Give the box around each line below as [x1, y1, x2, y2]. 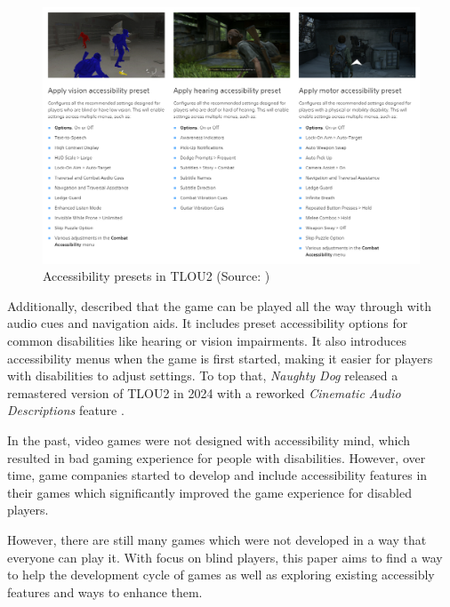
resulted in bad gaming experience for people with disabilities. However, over [7, 448, 426, 467]
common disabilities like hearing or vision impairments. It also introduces [7, 331, 407, 349]
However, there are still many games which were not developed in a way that [7, 530, 427, 548]
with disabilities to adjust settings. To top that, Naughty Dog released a [7, 366, 398, 385]
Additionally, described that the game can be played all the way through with [7, 296, 431, 315]
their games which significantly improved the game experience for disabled [7, 483, 412, 501]
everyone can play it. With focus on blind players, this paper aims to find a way [7, 547, 443, 566]
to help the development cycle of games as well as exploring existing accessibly [7, 565, 435, 584]
